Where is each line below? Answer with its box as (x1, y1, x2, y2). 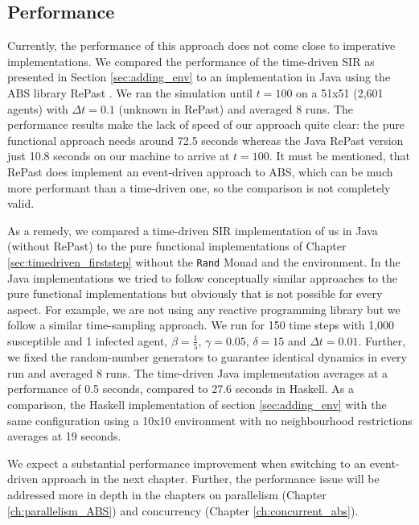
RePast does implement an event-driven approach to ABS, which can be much (7, 163, 393, 180)
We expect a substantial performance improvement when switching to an (7, 454, 366, 471)
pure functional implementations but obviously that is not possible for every (7, 285, 383, 302)
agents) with (7, 100, 68, 117)
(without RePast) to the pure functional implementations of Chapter (7, 238, 347, 254)
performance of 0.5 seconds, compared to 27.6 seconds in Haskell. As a (7, 380, 355, 397)
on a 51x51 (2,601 (296, 84, 384, 101)
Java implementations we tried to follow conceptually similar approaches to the (7, 269, 398, 286)
